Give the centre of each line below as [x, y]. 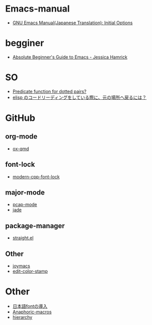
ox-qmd [21, 149]
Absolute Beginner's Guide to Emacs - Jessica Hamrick [70, 57]
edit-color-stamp [30, 271]
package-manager [35, 225]
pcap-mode [25, 205]
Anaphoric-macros [32, 312]
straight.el [23, 238]
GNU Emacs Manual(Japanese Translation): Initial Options [72, 23]
